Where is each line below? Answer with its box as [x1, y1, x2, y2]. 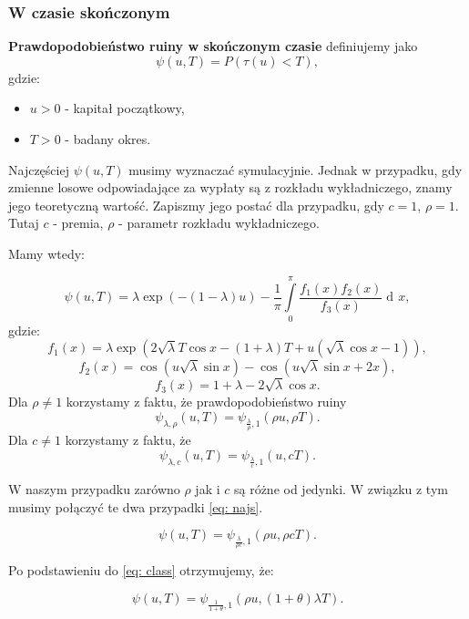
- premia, [53, 213, 104, 232]
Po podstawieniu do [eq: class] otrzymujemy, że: [8, 561, 274, 580]
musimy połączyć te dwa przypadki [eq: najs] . [8, 497, 263, 516]
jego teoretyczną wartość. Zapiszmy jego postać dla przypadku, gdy [8, 195, 384, 214]
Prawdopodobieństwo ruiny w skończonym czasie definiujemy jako [8, 36, 418, 56]
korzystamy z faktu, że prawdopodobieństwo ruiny [66, 392, 347, 411]
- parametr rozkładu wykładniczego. [118, 213, 320, 232]
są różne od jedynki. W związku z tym [233, 479, 448, 498]
